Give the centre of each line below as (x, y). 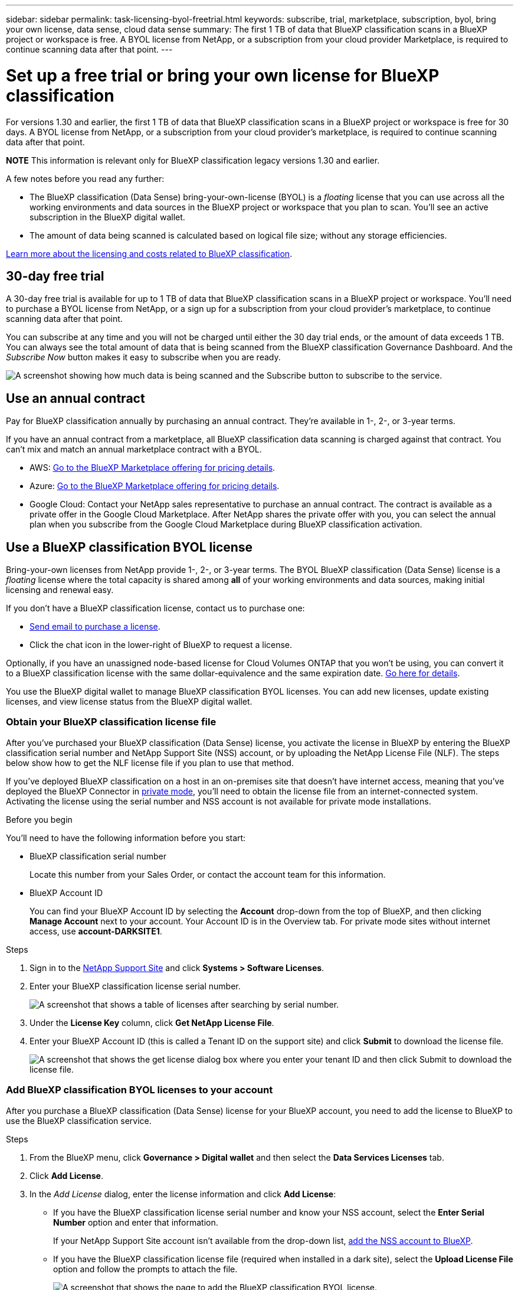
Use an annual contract (76, 398)
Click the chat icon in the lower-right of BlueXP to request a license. (161, 645)
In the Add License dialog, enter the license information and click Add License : (183, 1194)
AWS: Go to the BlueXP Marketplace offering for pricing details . (153, 468)
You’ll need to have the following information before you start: (126, 838)
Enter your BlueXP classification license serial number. (135, 986)
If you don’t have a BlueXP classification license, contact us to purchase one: (155, 608)
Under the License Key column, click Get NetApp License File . (152, 1022)
